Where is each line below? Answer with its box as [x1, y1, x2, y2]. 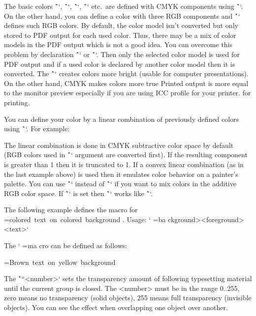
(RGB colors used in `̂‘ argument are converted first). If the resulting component [4, 149, 248, 160]
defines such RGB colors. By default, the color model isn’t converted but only [4, 20, 238, 30]
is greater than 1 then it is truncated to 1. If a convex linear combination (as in [4, 159, 244, 169]
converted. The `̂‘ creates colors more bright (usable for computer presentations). [4, 68, 249, 79]
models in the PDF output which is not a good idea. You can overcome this [4, 39, 233, 50]
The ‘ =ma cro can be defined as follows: [4, 240, 128, 251]
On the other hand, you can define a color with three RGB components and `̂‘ [4, 10, 240, 21]
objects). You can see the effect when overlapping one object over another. [4, 302, 228, 313]
